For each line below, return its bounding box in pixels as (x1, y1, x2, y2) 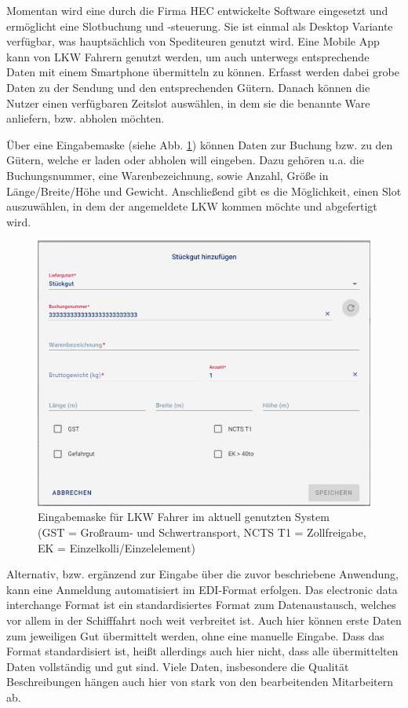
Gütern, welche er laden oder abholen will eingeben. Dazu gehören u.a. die (6, 152, 364, 168)
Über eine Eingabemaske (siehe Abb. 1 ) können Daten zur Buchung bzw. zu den (6, 136, 393, 152)
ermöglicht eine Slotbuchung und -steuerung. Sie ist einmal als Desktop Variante (6, 17, 393, 34)
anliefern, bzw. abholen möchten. (6, 110, 165, 127)
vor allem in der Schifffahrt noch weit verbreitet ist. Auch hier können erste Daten (6, 611, 402, 628)
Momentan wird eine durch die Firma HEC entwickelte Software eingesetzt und (6, 2, 388, 18)
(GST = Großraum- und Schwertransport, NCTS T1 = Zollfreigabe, (38, 523, 366, 540)
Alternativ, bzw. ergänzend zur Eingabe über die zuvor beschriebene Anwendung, (6, 566, 399, 582)
